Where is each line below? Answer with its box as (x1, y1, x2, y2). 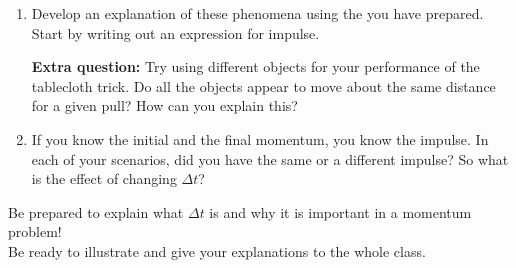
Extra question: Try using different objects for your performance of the (31, 56, 480, 77)
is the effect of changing (31, 168, 177, 189)
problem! (8, 221, 62, 242)
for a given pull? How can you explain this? (31, 95, 298, 116)
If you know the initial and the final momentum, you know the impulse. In (31, 128, 489, 149)
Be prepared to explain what (8, 201, 184, 222)
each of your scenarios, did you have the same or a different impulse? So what (31, 148, 509, 169)
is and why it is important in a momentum (209, 201, 472, 222)
